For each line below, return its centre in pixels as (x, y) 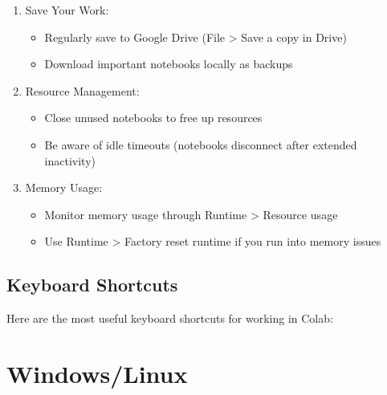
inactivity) (70, 160)
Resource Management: (82, 90)
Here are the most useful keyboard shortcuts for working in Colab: (170, 318)
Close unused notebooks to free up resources (153, 118)
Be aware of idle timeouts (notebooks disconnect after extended (201, 144)
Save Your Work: (67, 10)
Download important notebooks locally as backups (169, 64)
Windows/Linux (97, 373)
